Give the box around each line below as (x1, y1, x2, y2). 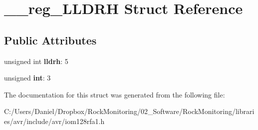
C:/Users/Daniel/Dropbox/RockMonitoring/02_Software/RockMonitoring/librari (4, 106, 255, 116)
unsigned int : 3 (4, 72, 51, 83)
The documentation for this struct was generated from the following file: (4, 89, 225, 99)
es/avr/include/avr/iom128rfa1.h (4, 115, 105, 126)
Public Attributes (4, 32, 97, 47)
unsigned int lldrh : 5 (4, 55, 68, 66)
